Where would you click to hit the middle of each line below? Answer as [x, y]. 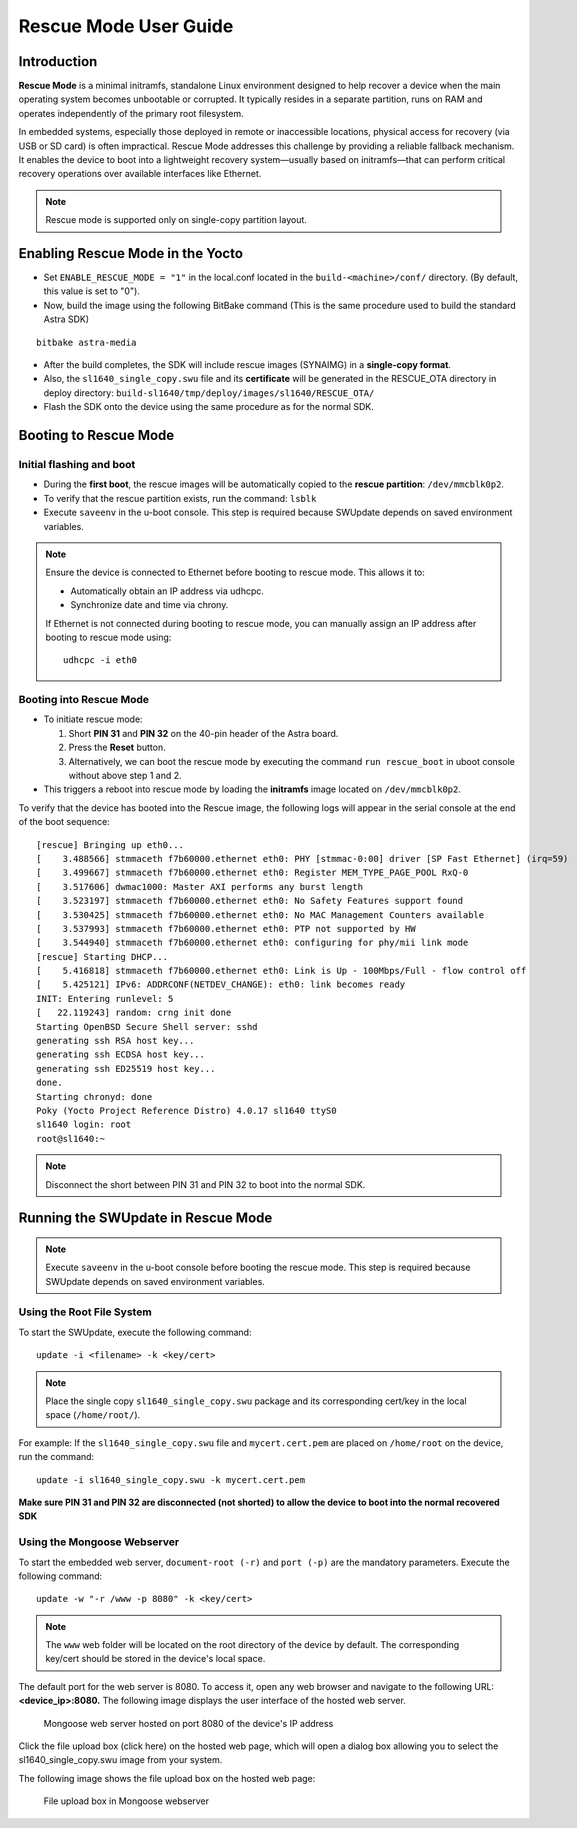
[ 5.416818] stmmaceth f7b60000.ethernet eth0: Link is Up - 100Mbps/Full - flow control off [281, 971]
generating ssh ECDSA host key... [120, 1054]
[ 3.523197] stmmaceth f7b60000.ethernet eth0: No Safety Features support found [250, 901]
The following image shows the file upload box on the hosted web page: [167, 1778]
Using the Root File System [85, 1312]
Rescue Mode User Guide [126, 26]
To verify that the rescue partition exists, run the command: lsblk [180, 498]
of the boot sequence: [64, 822]
